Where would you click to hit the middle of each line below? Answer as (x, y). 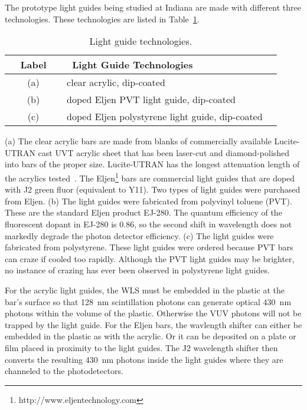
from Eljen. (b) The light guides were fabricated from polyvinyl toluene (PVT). (148, 201)
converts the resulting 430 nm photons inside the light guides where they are (144, 359)
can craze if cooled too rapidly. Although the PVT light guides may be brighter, (150, 258)
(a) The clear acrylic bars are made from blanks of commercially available (138, 141)
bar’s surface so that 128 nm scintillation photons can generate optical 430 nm (148, 301)
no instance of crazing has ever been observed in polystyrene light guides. (137, 270)
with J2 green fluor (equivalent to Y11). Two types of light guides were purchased (153, 189)
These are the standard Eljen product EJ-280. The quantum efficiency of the (143, 212)
